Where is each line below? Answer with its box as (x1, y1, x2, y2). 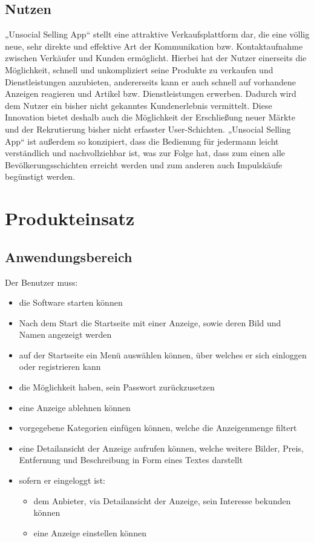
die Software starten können (19, 296, 123, 309)
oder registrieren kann (19, 360, 101, 373)
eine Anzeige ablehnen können (19, 401, 131, 413)
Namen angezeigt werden (19, 328, 112, 341)
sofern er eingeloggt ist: (19, 474, 105, 487)
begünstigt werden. (5, 170, 76, 183)
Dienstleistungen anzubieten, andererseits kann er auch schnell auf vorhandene (5, 75, 296, 88)
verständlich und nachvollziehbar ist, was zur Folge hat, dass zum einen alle (5, 146, 286, 159)
